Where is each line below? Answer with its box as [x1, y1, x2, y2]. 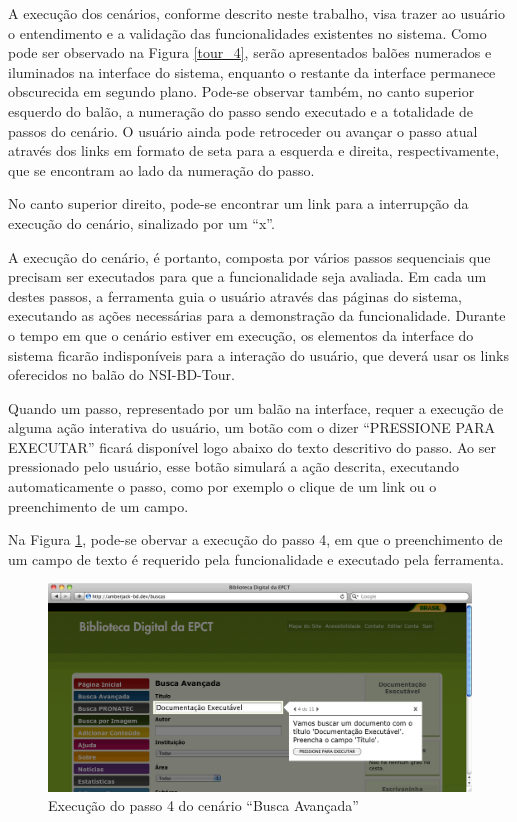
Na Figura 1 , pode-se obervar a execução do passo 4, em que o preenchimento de [8, 529, 503, 550]
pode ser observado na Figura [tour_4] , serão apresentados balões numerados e [8, 42, 492, 63]
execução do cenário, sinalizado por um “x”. [8, 212, 275, 233]
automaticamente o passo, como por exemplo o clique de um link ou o [8, 476, 437, 497]
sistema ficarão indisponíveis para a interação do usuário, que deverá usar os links [8, 344, 509, 365]
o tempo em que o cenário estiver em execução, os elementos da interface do [8, 324, 474, 345]
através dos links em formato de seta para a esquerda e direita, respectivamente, [8, 140, 500, 161]
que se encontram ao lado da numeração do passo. [8, 159, 315, 180]
